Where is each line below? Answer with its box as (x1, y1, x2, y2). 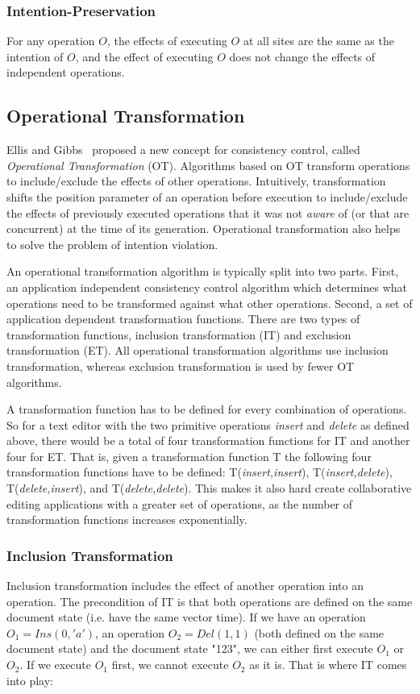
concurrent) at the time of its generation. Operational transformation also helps (6, 220, 401, 237)
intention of (6, 48, 64, 64)
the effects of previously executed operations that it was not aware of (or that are (6, 204, 410, 221)
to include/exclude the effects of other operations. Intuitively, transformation (6, 172, 386, 189)
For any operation (6, 32, 95, 49)
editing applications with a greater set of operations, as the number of (6, 495, 353, 512)
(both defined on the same (254, 624, 385, 641)
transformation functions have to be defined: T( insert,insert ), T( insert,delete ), (6, 463, 393, 480)
